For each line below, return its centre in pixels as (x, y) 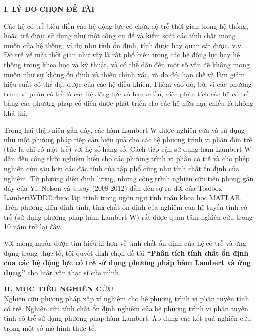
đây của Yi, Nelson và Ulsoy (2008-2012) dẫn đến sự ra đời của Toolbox (113, 188)
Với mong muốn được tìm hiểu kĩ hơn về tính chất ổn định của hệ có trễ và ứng (125, 243)
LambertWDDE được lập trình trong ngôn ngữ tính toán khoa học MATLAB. (123, 197)
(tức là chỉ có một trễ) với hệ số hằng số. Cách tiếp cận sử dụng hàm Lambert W (128, 149)
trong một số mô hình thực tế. (50, 327)
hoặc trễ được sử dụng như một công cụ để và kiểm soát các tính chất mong (120, 35)
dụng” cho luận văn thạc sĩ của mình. (62, 272)
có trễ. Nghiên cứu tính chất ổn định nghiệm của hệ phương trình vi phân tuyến (126, 308)
